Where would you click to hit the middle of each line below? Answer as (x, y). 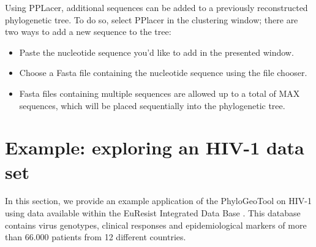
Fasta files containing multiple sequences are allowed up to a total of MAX (160, 93)
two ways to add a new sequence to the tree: (88, 32)
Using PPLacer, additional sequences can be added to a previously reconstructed (156, 7)
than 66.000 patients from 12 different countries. (96, 237)
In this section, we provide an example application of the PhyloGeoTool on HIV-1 (158, 201)
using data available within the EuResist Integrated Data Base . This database (153, 213)
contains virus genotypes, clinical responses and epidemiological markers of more (156, 225)
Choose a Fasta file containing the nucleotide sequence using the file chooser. (163, 73)
